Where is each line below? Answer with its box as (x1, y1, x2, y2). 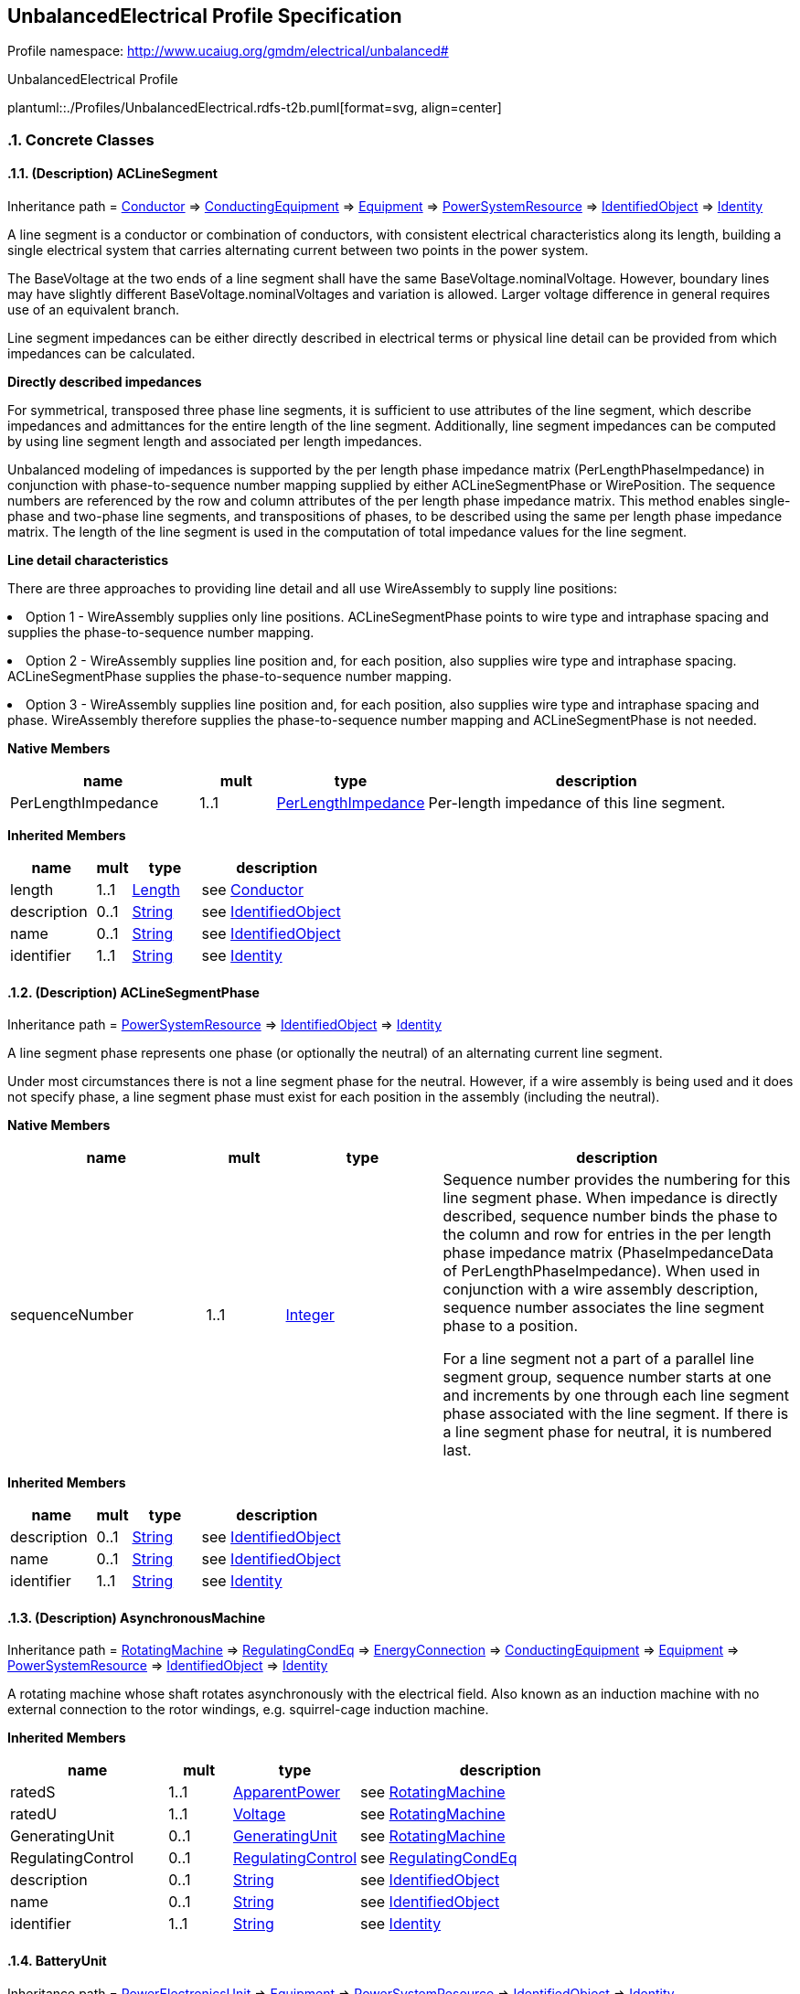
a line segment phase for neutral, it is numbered (443, 1423, 773, 1442)
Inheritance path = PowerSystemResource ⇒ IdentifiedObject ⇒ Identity (7, 1017, 443, 1033)
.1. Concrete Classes (7, 130, 155, 149)
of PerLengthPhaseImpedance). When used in (443, 1262, 761, 1281)
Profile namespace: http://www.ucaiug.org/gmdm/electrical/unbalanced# (7, 43, 449, 59)
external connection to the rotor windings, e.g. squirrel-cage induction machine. (7, 1701, 489, 1718)
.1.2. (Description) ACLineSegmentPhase (7, 984, 260, 1000)
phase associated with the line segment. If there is (443, 1404, 789, 1424)
